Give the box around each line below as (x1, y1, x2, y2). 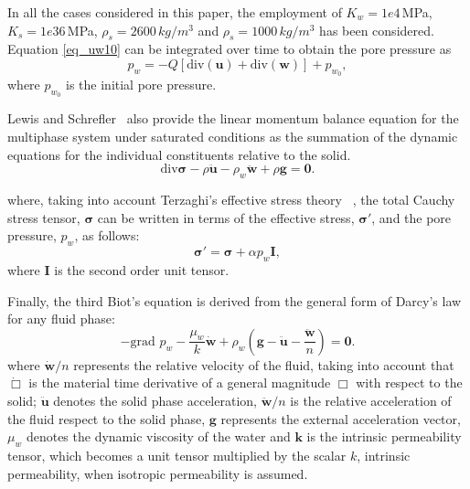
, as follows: (74, 226, 140, 245)
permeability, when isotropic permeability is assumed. (7, 463, 308, 483)
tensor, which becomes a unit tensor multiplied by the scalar (7, 445, 347, 464)
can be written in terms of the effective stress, (97, 207, 355, 227)
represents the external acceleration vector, (220, 409, 461, 428)
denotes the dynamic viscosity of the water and (26, 427, 291, 446)
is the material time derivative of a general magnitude (28, 373, 331, 392)
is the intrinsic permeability (306, 427, 462, 446)
